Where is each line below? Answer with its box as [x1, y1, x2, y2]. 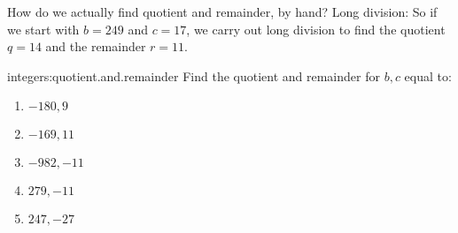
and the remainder [45, 37, 146, 56]
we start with [7, 19, 80, 38]
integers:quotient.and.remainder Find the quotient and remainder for [7, 66, 380, 85]
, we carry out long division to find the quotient [186, 19, 446, 38]
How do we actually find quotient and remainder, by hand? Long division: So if [7, 3, 438, 20]
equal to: [404, 66, 452, 85]
